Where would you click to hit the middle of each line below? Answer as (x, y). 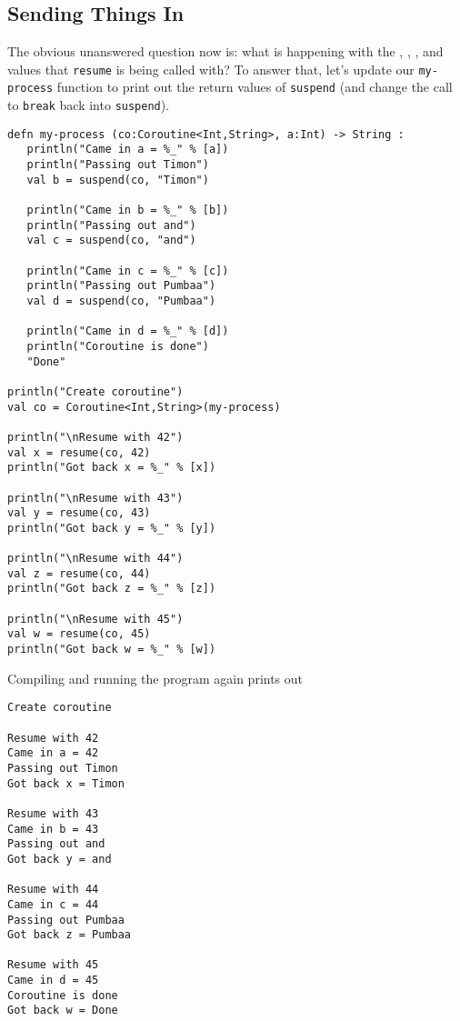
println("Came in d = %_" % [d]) (128, 331)
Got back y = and (60, 859)
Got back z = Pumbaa (70, 935)
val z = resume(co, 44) (79, 573)
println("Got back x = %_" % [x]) (112, 468)
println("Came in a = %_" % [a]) (128, 150)
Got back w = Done (63, 1011)
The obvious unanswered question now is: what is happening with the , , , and (225, 51)
